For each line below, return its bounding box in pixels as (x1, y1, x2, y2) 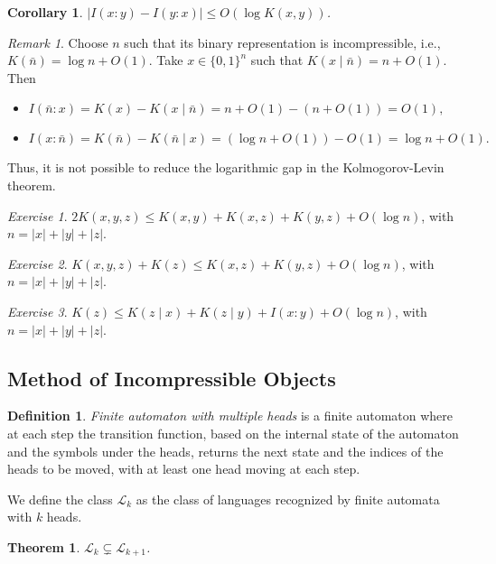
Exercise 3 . (7, 301, 68, 320)
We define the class (7, 489, 113, 508)
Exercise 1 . (7, 206, 68, 225)
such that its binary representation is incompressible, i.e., (124, 32, 441, 51)
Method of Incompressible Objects (7, 364, 336, 392)
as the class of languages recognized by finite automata (136, 489, 440, 508)
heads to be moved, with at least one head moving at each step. (7, 459, 360, 478)
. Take (148, 51, 183, 69)
